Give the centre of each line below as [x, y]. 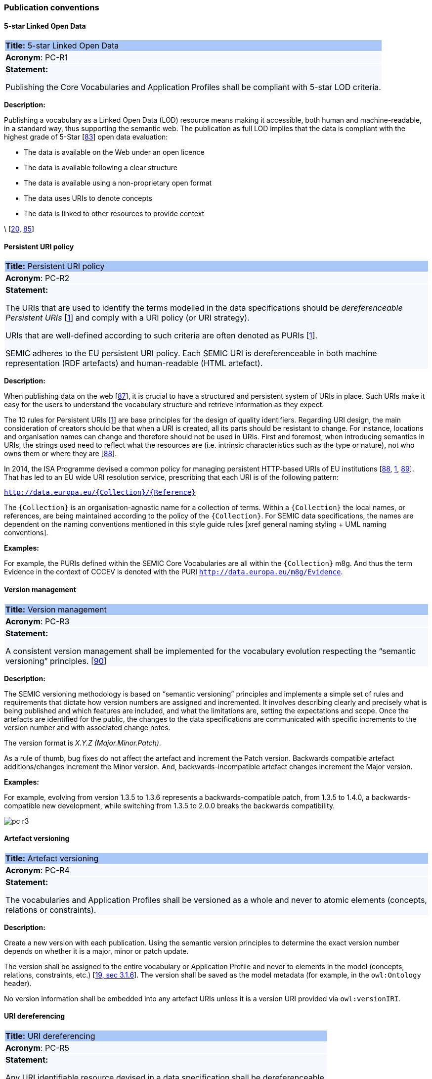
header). [18, 983]
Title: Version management [56, 609]
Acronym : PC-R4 [38, 870]
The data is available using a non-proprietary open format [118, 183]
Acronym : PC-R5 [38, 1048]
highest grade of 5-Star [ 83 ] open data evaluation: [86, 137]
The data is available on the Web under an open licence [114, 152]
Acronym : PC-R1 [37, 58]
